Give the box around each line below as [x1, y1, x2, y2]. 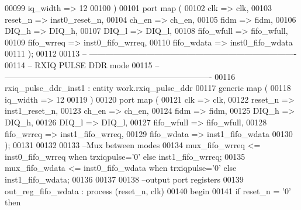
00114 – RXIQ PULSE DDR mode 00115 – [5, 58, 160, 71]
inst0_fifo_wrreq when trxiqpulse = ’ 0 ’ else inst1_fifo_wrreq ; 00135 [5, 150, 245, 162]
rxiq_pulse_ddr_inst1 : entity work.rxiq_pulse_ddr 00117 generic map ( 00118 [5, 82, 291, 94]
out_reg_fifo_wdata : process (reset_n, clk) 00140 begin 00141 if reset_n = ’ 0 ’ [5, 184, 291, 197]
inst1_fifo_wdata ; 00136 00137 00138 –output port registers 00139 [5, 173, 244, 185]
